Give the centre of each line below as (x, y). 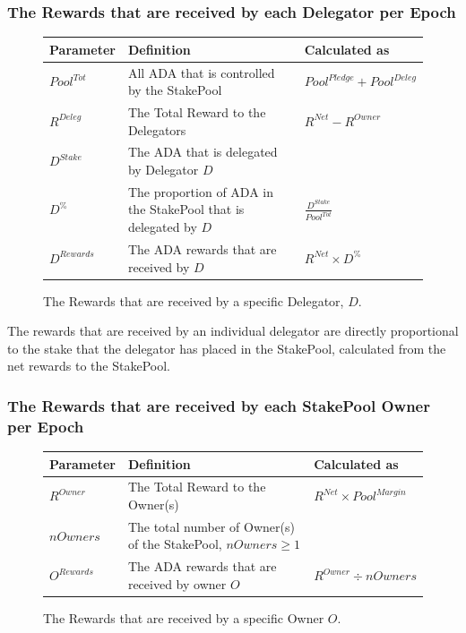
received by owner (177, 583)
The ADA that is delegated (203, 152)
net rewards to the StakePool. (89, 366)
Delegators (157, 129)
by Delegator (163, 170)
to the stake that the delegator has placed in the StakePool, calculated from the (227, 348)
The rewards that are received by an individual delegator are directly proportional (233, 331)
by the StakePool (175, 90)
